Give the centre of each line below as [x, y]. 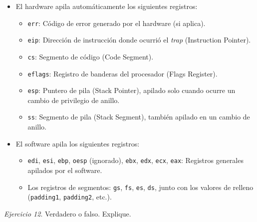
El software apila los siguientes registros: [78, 143]
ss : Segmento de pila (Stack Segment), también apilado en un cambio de [139, 117]
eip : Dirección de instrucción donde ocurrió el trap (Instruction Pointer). [139, 40]
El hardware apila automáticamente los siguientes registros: [107, 6]
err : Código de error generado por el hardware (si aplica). [117, 23]
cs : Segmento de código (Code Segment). [91, 56]
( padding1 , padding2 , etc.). [70, 197]
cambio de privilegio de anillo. [74, 100]
